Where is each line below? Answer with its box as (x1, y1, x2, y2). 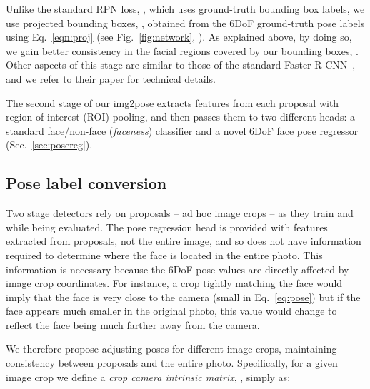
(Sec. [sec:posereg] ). (6, 137, 93, 152)
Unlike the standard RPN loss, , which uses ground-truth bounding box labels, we (6, 1, 365, 16)
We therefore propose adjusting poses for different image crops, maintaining (6, 341, 337, 356)
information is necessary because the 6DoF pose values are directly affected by (6, 261, 349, 276)
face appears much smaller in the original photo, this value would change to (6, 303, 337, 318)
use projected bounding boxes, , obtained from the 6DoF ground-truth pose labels (6, 15, 365, 30)
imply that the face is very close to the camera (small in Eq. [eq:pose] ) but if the (6, 289, 361, 304)
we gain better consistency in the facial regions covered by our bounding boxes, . (6, 43, 359, 58)
